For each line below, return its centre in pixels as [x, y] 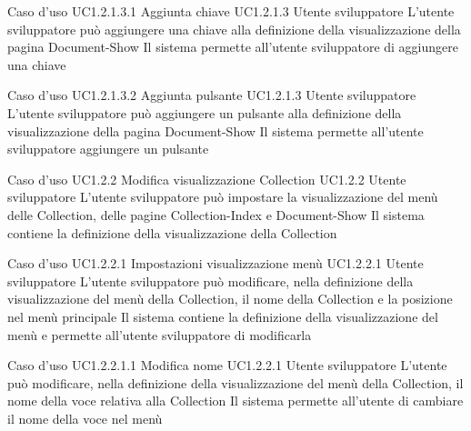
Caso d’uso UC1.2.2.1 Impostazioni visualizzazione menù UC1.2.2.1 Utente [215, 263]
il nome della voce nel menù [85, 418]
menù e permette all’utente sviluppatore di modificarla [160, 334]
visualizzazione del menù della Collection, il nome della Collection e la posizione [230, 299]
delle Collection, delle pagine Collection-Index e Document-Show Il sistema [216, 214]
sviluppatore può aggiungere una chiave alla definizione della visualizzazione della [234, 29]
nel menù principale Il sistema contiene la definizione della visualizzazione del [223, 316]
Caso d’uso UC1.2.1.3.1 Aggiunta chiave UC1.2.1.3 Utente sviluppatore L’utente [231, 11]
